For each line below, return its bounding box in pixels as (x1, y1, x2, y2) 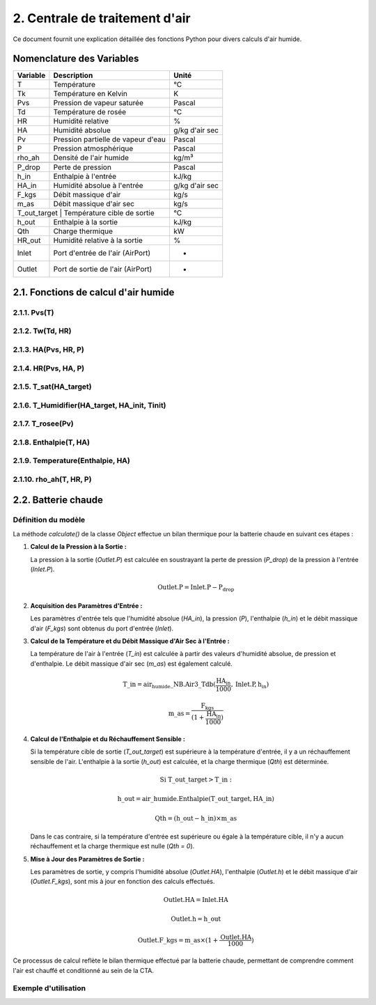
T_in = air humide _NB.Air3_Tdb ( (123, 680, 216, 690)
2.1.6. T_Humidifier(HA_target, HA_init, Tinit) (13, 400, 166, 410)
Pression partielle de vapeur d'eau (53, 134, 166, 144)
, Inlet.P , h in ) (230, 680, 269, 690)
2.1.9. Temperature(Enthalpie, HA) (13, 456, 130, 466)
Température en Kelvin (53, 89, 128, 99)
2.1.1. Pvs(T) (13, 307, 55, 317)
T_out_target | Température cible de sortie (17, 208, 155, 218)
